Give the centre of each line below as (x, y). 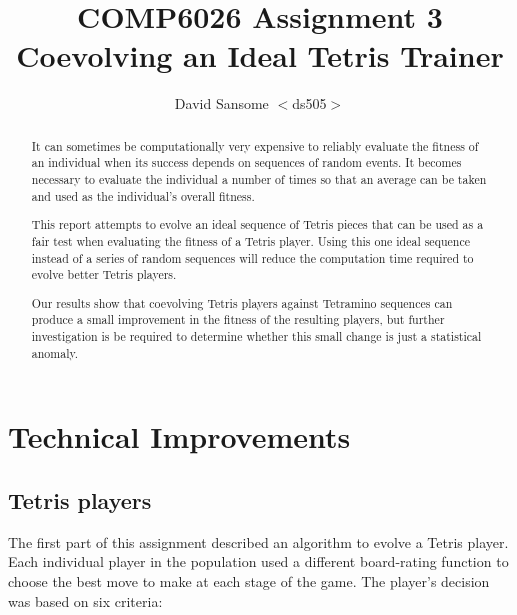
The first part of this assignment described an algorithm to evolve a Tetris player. (258, 541)
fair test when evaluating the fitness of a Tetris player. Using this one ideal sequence (250, 240)
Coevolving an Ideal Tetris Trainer (260, 55)
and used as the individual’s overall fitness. (143, 195)
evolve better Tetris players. (104, 274)
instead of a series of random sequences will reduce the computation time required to (252, 257)
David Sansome (221, 103)
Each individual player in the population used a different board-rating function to (258, 561)
